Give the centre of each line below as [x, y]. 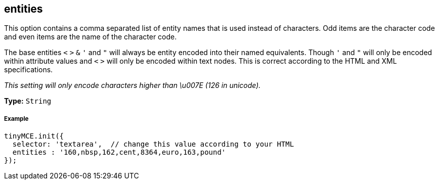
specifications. [29, 70]
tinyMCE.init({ [34, 136]
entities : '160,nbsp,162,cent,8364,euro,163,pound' [119, 152]
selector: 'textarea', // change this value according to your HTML [153, 144]
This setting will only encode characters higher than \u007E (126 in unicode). [133, 85]
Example [16, 119]
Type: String [28, 101]
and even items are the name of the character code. [91, 37]
